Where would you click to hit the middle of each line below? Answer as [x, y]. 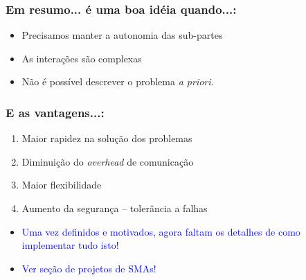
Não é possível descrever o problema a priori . [118, 81]
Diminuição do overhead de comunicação [108, 161]
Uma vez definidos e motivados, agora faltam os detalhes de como [161, 231]
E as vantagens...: [55, 112]
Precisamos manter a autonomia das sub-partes [122, 35]
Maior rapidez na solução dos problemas [107, 138]
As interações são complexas [82, 58]
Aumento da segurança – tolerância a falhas [115, 208]
